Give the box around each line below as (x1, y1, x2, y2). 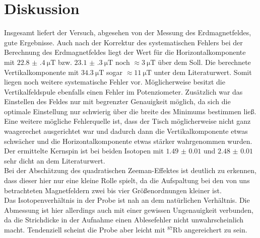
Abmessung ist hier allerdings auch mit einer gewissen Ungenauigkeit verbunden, (4, 204, 253, 215)
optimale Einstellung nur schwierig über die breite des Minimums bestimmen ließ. (4, 106, 256, 116)
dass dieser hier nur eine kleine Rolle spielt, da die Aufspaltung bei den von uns (4, 175, 250, 186)
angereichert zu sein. (184, 224, 247, 234)
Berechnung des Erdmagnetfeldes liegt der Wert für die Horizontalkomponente (4, 47, 246, 57)
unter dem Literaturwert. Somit (154, 66, 252, 77)
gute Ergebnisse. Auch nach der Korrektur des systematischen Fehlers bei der (4, 37, 243, 47)
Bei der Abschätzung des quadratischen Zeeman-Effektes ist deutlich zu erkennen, (4, 165, 256, 176)
